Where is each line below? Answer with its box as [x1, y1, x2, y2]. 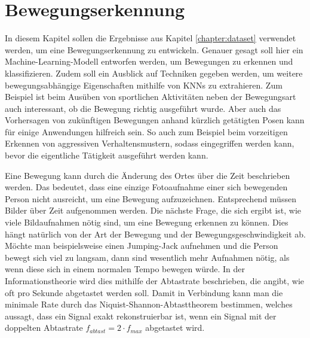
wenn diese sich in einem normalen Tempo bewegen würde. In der [5, 263, 245, 275]
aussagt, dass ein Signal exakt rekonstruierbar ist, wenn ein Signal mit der [5, 309, 277, 322]
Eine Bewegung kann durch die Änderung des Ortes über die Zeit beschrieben [5, 169, 290, 181]
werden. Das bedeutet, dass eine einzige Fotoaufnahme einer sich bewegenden [5, 181, 288, 193]
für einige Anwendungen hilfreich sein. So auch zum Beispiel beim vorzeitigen [5, 125, 288, 138]
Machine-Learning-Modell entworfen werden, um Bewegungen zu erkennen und [5, 55, 293, 68]
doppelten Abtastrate [5, 321, 83, 334]
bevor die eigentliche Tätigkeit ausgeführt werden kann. [5, 149, 208, 162]
